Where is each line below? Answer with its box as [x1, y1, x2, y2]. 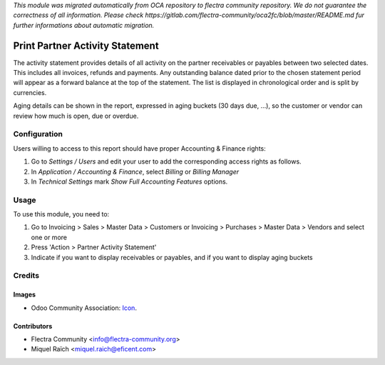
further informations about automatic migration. [13, 21, 155, 29]
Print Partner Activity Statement [13, 39, 160, 51]
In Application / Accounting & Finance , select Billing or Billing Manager [31, 167, 239, 176]
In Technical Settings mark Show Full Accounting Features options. [31, 177, 228, 186]
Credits [13, 271, 39, 281]
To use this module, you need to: [13, 210, 110, 219]
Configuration [13, 129, 63, 139]
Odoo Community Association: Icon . [31, 304, 137, 312]
